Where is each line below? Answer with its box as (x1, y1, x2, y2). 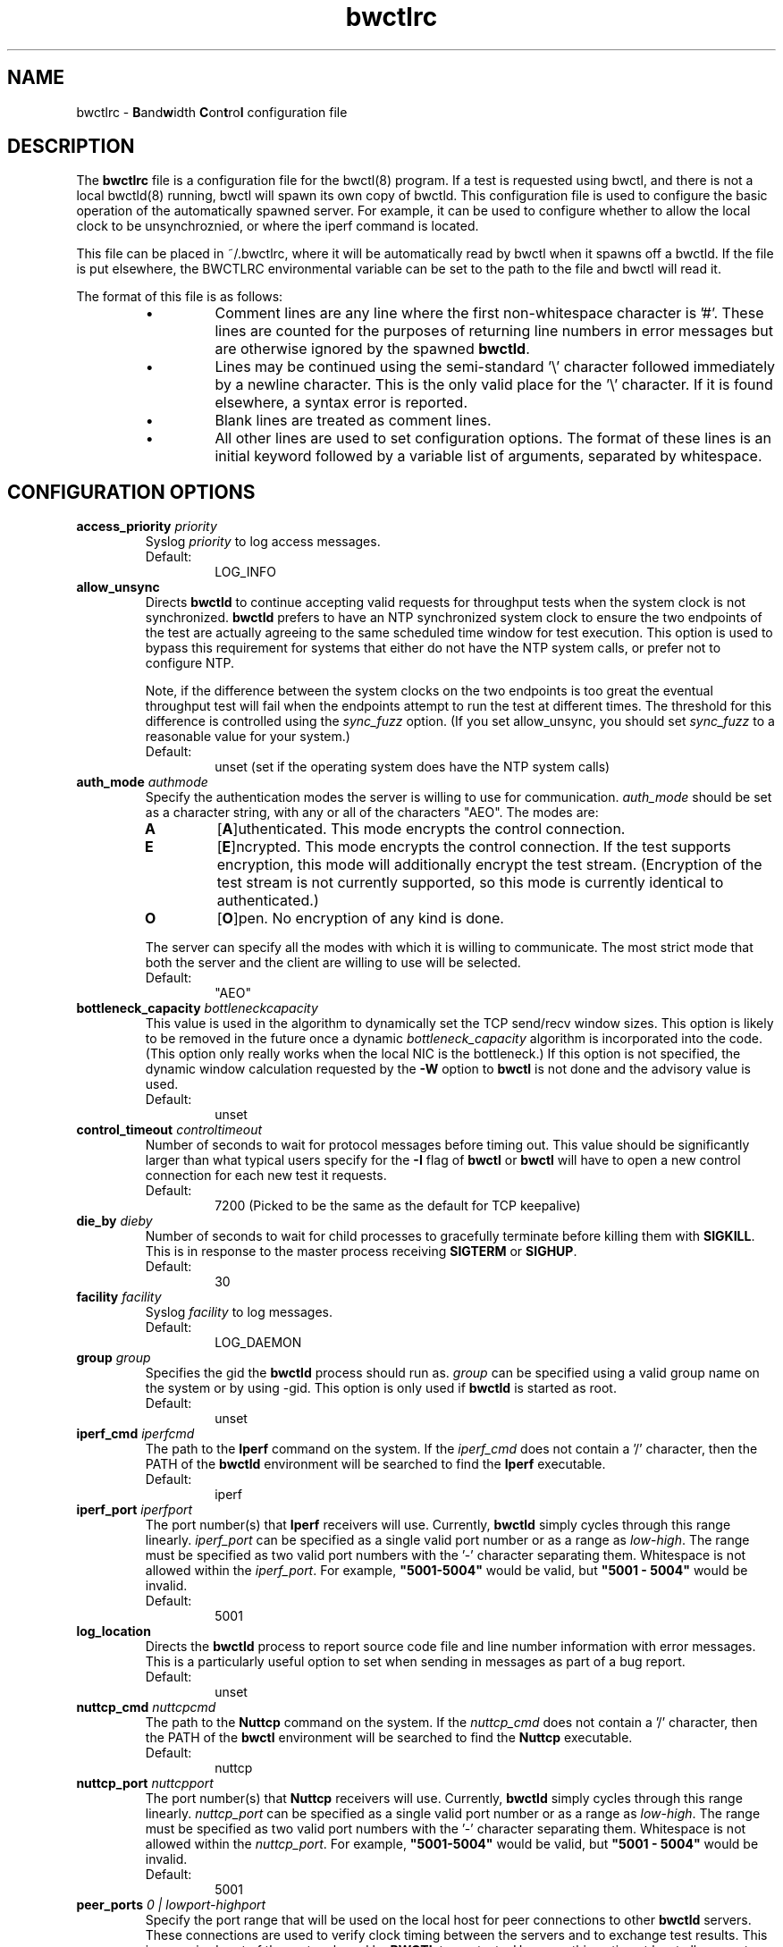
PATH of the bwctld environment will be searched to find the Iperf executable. (145, 1456, 606, 1472)
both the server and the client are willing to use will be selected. (145, 955, 521, 971)
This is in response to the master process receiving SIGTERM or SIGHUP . (145, 1243, 577, 1260)
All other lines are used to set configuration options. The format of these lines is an (215, 429, 771, 448)
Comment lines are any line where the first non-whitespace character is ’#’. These (215, 304, 764, 323)
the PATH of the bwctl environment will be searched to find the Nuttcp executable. (145, 1730, 633, 1746)
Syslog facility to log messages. (145, 1304, 333, 1320)
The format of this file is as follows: (76, 289, 283, 305)
